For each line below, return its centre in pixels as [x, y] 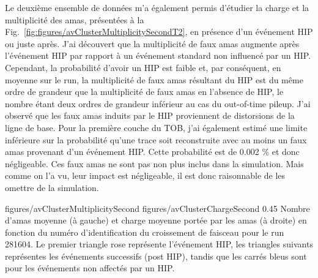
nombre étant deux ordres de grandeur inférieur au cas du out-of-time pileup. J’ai [158, 103]
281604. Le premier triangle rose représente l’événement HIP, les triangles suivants [159, 244]
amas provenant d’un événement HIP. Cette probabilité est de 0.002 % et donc [152, 152]
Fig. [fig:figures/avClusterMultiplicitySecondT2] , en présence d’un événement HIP [159, 32]
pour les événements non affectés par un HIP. [90, 268]
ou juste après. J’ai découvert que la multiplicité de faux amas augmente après [152, 43]
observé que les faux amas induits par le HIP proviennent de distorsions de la [150, 115]
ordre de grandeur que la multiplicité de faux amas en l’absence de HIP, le [144, 92]
